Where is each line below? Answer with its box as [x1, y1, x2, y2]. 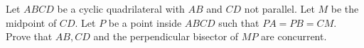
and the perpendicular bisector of [93, 29, 239, 44]
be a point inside [108, 15, 182, 30]
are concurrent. [261, 29, 327, 44]
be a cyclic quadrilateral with [57, 1, 185, 16]
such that [218, 15, 259, 30]
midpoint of [6, 15, 57, 30]
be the [331, 1, 359, 16]
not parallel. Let [244, 1, 315, 16]
